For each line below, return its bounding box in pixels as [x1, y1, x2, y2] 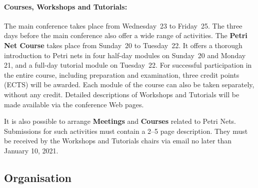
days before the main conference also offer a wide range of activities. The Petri [4, 30, 247, 41]
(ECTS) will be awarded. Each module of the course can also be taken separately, [4, 79, 254, 90]
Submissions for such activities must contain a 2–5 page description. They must [4, 125, 248, 136]
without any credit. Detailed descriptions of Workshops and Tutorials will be [4, 89, 239, 99]
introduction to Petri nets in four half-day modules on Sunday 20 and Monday [4, 50, 246, 60]
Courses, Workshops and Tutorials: [4, 1, 127, 12]
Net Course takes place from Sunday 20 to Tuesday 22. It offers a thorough [4, 40, 242, 50]
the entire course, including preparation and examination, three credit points [4, 69, 239, 80]
